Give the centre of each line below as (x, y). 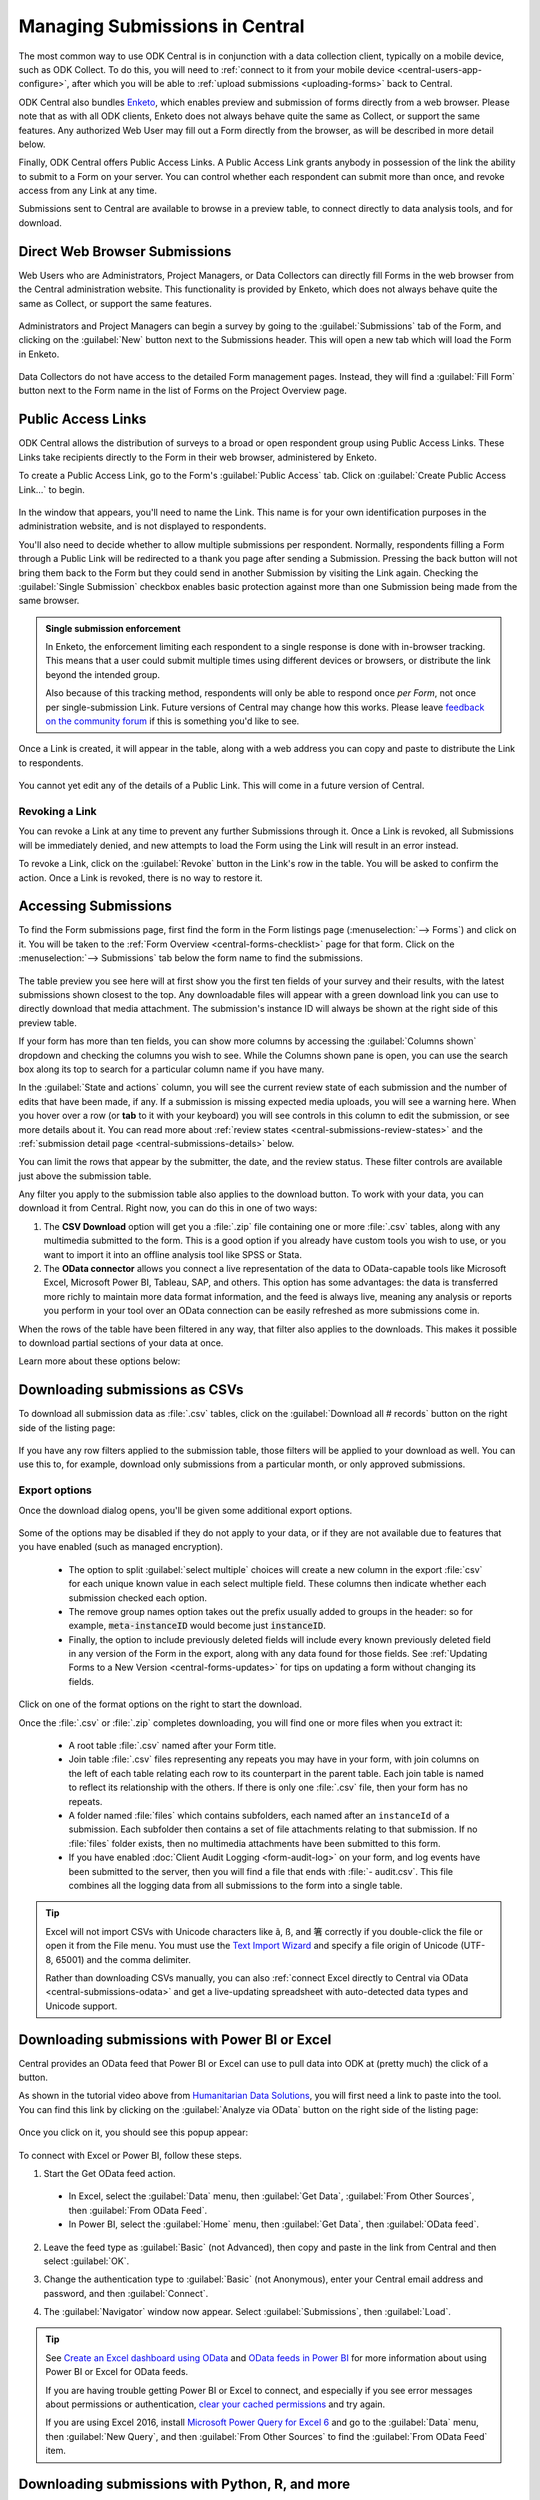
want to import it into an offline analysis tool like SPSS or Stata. (172, 1254)
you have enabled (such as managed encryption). (121, 1547)
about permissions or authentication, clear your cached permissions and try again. (215, 2404)
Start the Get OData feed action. (109, 2173)
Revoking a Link (57, 811)
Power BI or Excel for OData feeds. (117, 2372)
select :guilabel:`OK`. (86, 2261)
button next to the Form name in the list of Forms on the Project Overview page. (182, 391)
